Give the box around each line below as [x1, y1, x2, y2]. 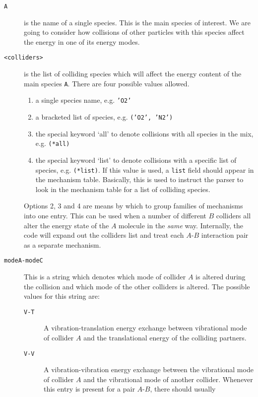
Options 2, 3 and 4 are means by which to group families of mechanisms [24, 200, 243, 211]
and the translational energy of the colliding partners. [83, 332, 247, 342]
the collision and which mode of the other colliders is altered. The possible [24, 281, 250, 291]
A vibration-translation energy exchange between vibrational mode [44, 323, 247, 333]
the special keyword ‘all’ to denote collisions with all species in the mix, [35, 128, 254, 138]
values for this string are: [24, 291, 100, 301]
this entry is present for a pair [44, 384, 135, 394]
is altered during [195, 271, 246, 281]
